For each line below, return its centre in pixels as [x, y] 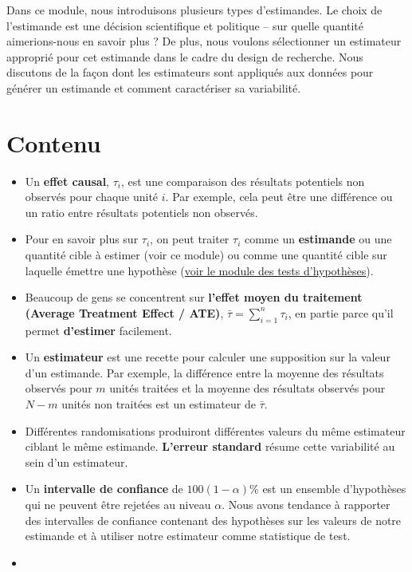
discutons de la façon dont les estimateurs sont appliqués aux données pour [190, 72]
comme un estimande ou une [318, 239]
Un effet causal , [67, 181]
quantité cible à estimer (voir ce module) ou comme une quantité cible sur [206, 255]
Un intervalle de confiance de [104, 489]
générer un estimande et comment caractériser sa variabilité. [154, 87]
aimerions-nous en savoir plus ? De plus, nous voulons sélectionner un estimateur [204, 41]
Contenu [54, 142]
